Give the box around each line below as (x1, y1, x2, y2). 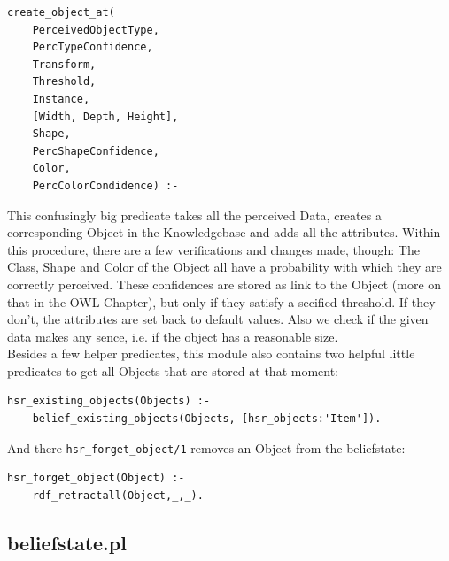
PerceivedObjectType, (32, 23, 159, 36)
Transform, (32, 58, 97, 71)
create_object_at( (7, 6, 115, 19)
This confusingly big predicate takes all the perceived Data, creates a (7, 205, 382, 224)
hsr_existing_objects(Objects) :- (7, 395, 211, 408)
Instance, (32, 92, 90, 105)
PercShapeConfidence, (32, 144, 159, 158)
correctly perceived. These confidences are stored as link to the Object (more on (7, 274, 442, 293)
